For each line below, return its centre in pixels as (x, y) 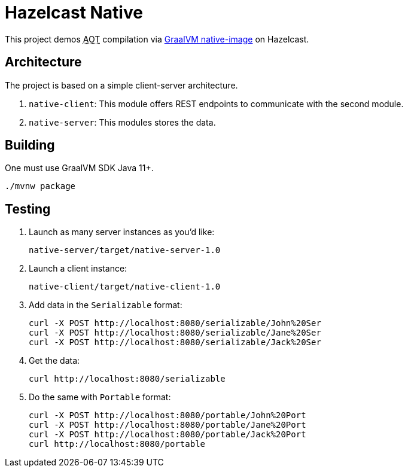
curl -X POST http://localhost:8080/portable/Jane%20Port (168, 425)
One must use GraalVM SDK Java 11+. (79, 168)
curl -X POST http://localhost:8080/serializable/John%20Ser (175, 323)
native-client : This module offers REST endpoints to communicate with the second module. (216, 103)
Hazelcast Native (74, 13)
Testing (28, 209)
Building (30, 145)
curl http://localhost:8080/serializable (127, 379)
